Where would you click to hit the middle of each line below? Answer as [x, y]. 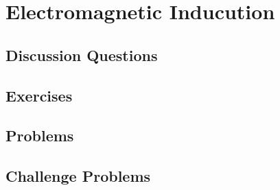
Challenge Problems [78, 176]
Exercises [39, 95]
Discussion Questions [82, 55]
